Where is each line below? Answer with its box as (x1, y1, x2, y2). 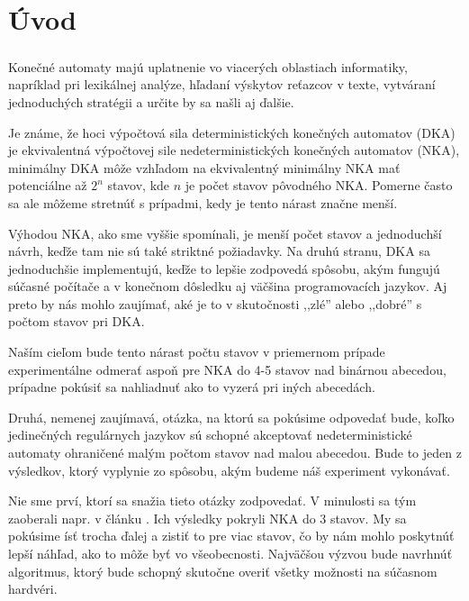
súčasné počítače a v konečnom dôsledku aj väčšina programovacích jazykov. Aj (8, 277, 447, 296)
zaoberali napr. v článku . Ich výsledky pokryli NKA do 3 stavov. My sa (8, 508, 407, 527)
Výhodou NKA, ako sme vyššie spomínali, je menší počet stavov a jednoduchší (8, 223, 442, 242)
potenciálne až (8, 176, 87, 195)
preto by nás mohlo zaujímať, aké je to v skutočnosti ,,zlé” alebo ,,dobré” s (8, 294, 422, 313)
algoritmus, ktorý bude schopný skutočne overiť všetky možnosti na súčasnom (8, 561, 437, 580)
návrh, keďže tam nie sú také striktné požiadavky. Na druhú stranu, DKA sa (8, 241, 430, 260)
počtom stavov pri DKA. (8, 312, 145, 331)
